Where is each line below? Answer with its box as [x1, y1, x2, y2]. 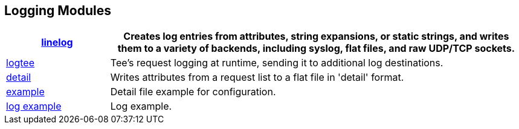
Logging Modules [4, 3, 112, 18]
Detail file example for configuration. [110, 86, 276, 98]
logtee [6, 57, 35, 69]
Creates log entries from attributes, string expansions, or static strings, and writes [123, 30, 509, 43]
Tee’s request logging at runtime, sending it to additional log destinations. [110, 57, 443, 69]
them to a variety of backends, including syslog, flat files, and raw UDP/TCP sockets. [117, 42, 515, 55]
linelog [41, 36, 73, 49]
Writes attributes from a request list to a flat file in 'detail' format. [110, 71, 404, 84]
